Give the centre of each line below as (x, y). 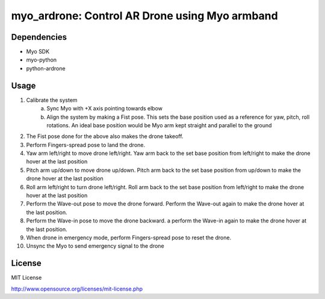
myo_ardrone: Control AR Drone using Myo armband (144, 16)
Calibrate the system (52, 100)
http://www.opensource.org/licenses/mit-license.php (77, 289)
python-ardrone (46, 68)
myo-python (42, 60)
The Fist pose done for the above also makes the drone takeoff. (105, 136)
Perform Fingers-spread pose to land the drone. (86, 145)
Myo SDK (38, 52)
